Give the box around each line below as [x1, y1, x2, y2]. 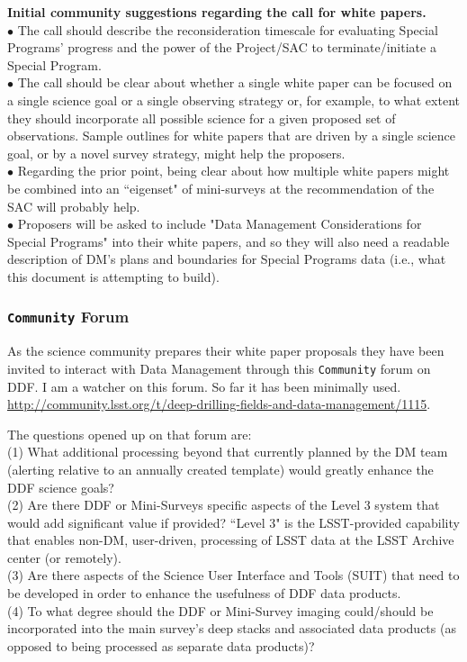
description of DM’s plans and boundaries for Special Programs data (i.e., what [7, 249, 446, 268]
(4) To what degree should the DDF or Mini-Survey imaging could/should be [7, 601, 434, 620]
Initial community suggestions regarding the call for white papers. [7, 3, 427, 21]
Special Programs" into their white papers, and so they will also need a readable [7, 231, 450, 250]
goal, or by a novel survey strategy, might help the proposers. [7, 143, 346, 162]
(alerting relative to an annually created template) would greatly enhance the [7, 459, 434, 478]
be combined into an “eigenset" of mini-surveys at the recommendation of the [7, 178, 435, 197]
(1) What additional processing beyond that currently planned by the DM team [7, 442, 448, 461]
